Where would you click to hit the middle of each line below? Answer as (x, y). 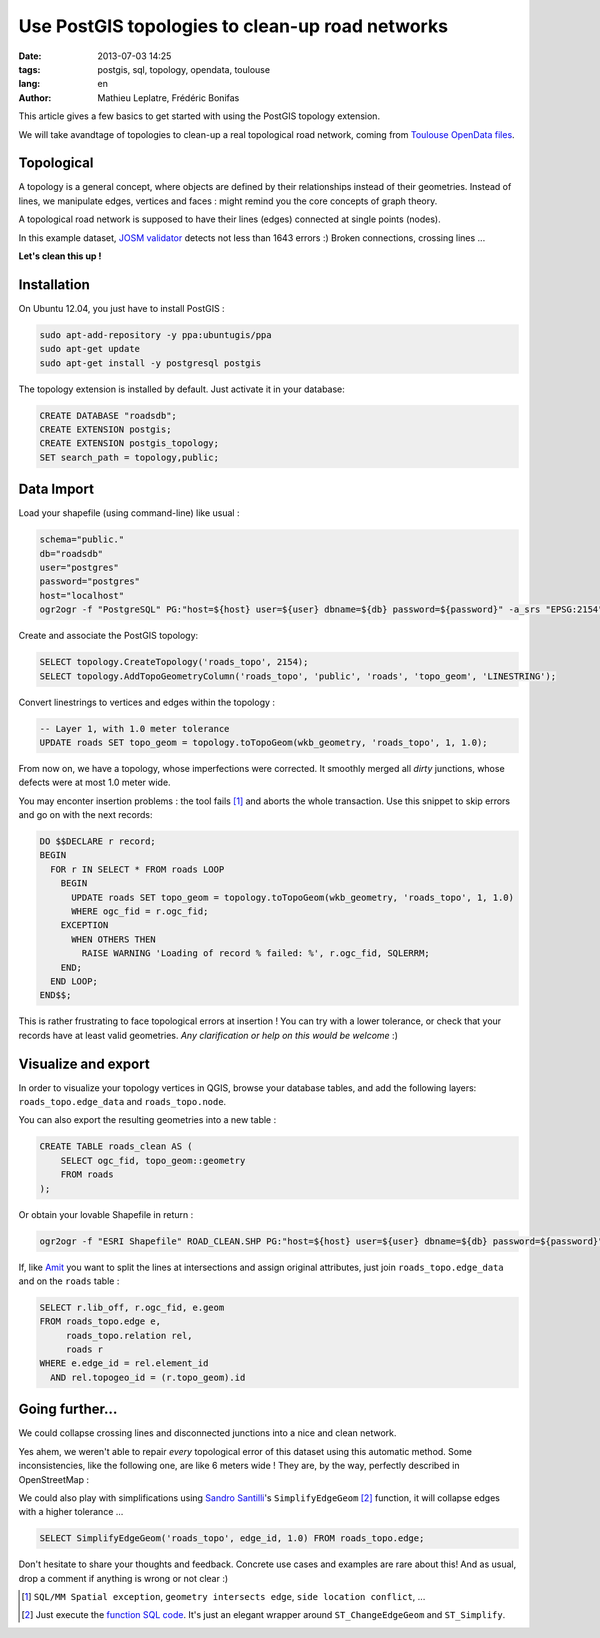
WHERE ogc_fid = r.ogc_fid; (140, 911)
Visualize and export (84, 1063)
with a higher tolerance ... (71, 1512)
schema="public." (82, 539)
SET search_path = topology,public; (129, 457)
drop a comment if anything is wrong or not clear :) (123, 1578)
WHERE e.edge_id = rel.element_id (124, 1363)
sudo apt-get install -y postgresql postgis (150, 363)
